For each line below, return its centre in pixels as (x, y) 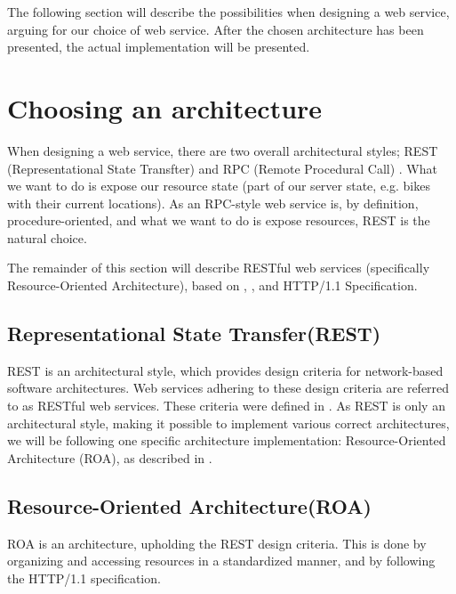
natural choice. (47, 237)
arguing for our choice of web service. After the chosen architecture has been (216, 29)
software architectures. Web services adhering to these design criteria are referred (228, 388)
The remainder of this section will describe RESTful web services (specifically (219, 268)
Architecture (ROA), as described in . (110, 457)
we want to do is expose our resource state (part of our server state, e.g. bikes (219, 186)
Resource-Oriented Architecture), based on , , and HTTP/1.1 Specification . (212, 285)
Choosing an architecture (165, 107)
